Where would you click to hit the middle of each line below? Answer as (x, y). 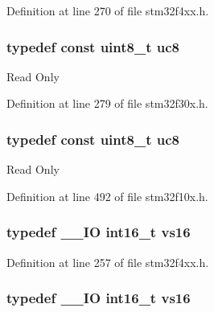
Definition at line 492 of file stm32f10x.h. (107, 196)
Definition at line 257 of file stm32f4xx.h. (108, 262)
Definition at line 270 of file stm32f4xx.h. (108, 10)
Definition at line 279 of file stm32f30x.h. (107, 103)
